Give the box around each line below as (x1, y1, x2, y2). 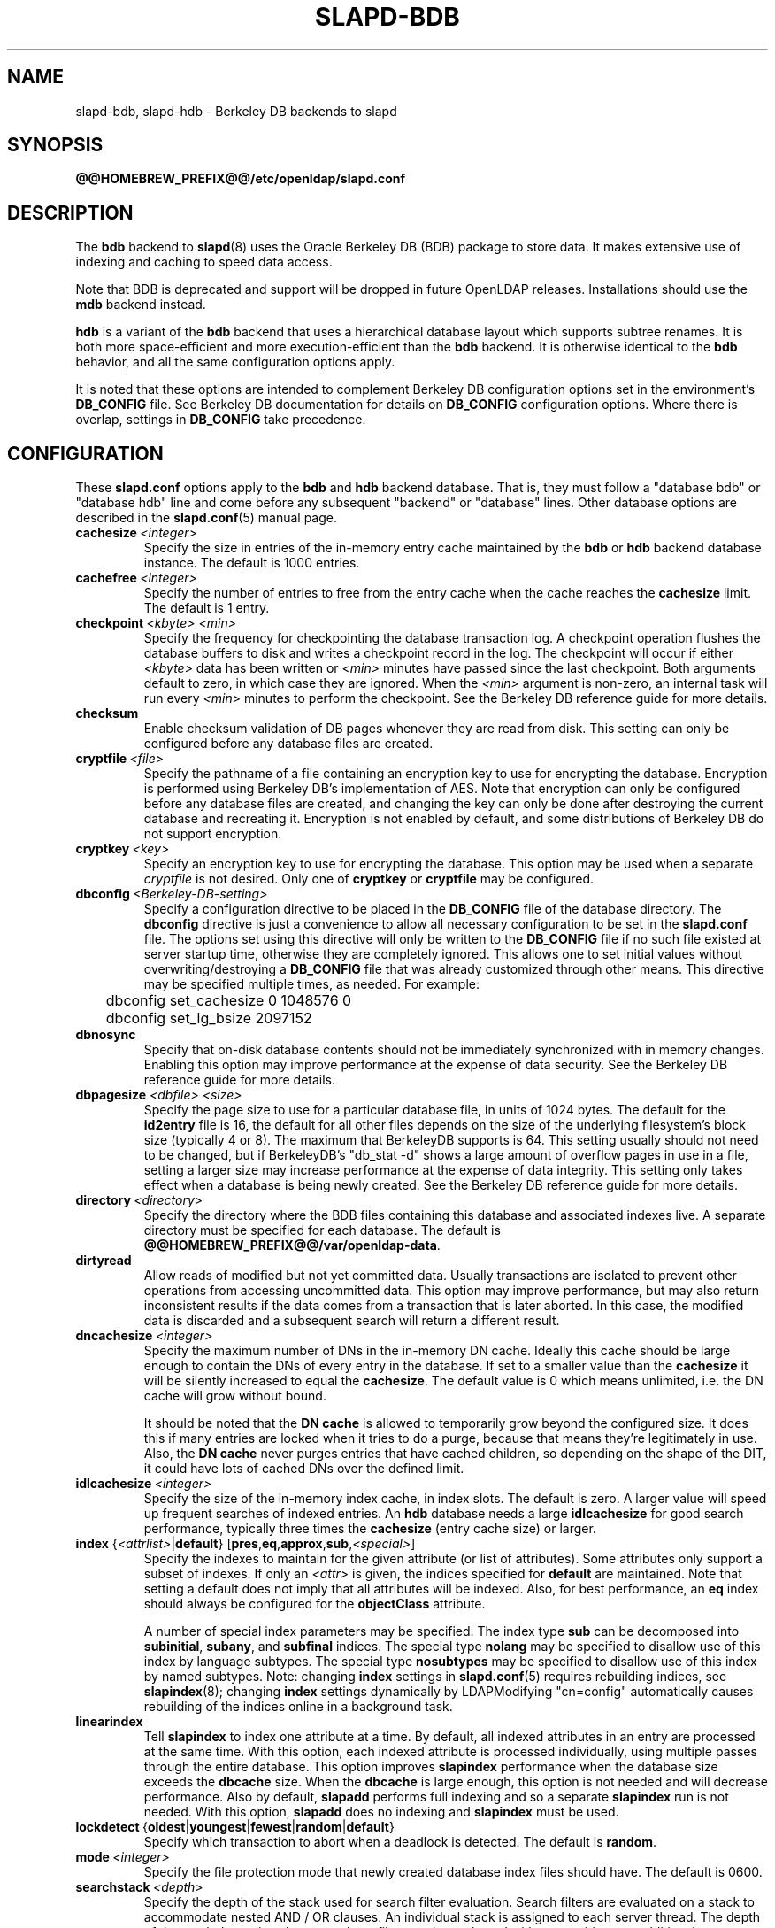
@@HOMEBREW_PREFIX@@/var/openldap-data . (143, 1238, 441, 1253)
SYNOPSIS (7, 134, 104, 157)
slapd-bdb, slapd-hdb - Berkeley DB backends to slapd (75, 103, 397, 119)
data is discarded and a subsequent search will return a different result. (143, 1313, 560, 1329)
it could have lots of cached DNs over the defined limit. (143, 1461, 464, 1477)
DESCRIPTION (7, 201, 134, 224)
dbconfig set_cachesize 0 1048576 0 (105, 991, 352, 1010)
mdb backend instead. (75, 297, 206, 312)
